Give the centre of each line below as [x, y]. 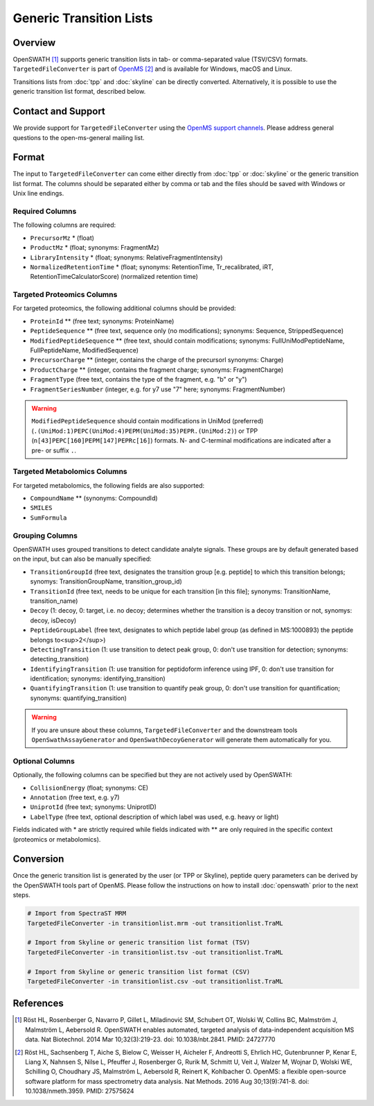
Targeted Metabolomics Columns [70, 472]
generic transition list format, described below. [79, 92]
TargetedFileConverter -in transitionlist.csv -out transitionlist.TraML [155, 981]
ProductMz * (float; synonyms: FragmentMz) [95, 248]
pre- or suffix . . [54, 450]
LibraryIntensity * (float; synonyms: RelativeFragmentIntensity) [126, 257]
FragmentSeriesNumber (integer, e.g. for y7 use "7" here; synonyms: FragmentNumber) [158, 389]
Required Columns [45, 211]
